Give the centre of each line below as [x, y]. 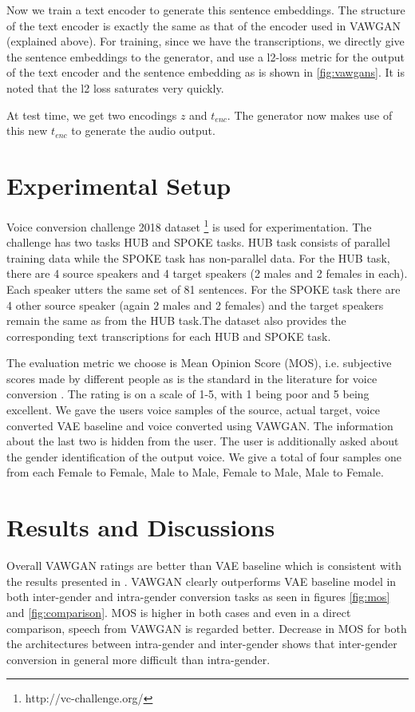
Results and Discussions [141, 527]
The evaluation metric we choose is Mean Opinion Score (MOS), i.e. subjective [199, 363]
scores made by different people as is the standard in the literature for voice [192, 378]
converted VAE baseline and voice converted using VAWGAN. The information [200, 425]
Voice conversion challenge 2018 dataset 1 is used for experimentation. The [189, 225]
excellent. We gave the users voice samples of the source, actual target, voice [193, 410]
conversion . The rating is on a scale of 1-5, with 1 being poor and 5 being [188, 394]
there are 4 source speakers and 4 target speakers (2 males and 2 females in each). [207, 273]
